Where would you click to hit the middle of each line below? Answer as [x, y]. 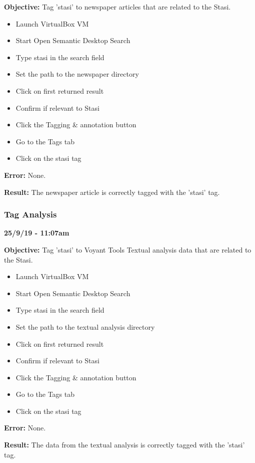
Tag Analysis [30, 214]
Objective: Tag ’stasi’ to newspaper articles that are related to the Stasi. [117, 7]
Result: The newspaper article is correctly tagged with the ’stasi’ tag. [112, 192]
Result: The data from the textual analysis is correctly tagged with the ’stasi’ [124, 445]
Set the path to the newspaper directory [77, 74]
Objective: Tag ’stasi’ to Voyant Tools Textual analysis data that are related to [128, 249]
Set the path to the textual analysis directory [85, 326]
